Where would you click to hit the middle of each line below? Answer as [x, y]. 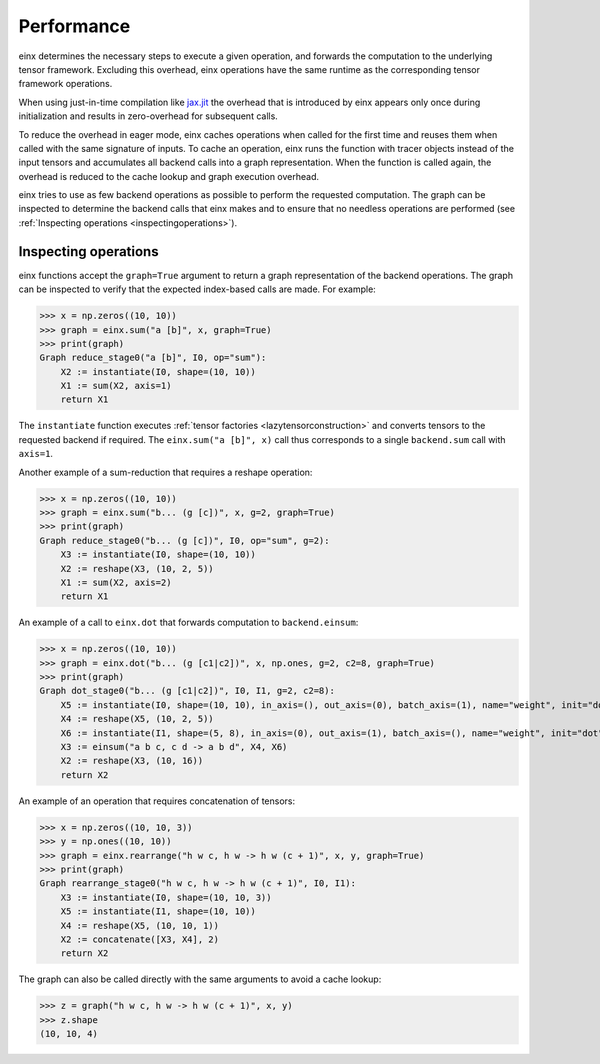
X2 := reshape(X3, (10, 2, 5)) [137, 568]
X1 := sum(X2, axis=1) [116, 386]
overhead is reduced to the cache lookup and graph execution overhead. [169, 176]
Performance [74, 26]
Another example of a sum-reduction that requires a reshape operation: [165, 472]
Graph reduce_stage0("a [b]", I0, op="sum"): [153, 358]
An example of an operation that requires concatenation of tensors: [157, 801]
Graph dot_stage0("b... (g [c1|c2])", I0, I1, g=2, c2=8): [187, 691]
